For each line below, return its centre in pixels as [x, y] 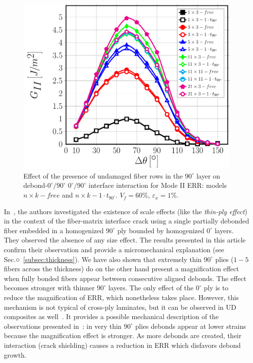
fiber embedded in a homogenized [54, 230]
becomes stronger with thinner [49, 288]
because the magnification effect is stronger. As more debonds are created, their [123, 335]
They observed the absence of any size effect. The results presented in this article [125, 240]
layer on [208, 175]
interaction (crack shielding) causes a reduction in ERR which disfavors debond [122, 345]
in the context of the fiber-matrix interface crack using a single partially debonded [126, 221]
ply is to [216, 288]
